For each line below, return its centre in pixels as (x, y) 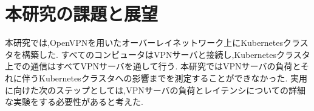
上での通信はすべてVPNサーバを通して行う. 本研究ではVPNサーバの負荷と (153, 66)
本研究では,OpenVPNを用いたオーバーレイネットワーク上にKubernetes (144, 43)
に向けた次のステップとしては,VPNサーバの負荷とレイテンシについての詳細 (155, 90)
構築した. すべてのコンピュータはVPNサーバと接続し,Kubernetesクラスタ (166, 54)
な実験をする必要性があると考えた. (74, 102)
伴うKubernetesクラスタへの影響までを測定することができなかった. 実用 (165, 78)
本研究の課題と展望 (82, 14)
